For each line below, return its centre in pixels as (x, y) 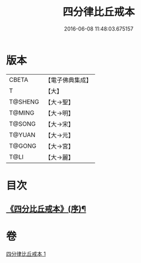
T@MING (22, 112)
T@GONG (23, 146)
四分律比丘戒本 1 (26, 254)
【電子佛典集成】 (68, 80)
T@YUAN (22, 135)
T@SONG (23, 124)
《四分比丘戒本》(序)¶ (46, 209)
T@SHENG (24, 102)
